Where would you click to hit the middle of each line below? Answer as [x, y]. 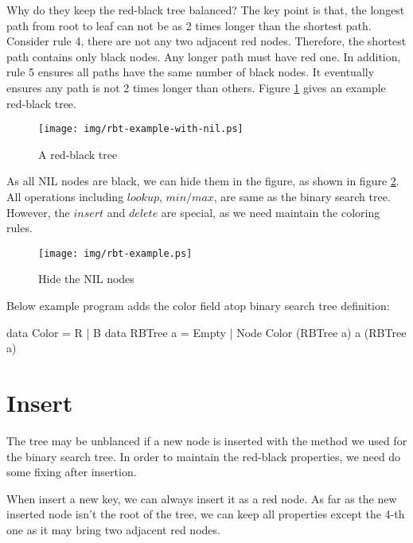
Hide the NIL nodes [86, 279]
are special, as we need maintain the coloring [271, 212]
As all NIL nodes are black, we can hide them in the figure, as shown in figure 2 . [203, 181]
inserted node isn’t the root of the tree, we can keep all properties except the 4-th [206, 514]
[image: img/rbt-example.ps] [115, 253]
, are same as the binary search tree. [302, 196]
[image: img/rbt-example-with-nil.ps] [141, 129]
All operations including [65, 196]
